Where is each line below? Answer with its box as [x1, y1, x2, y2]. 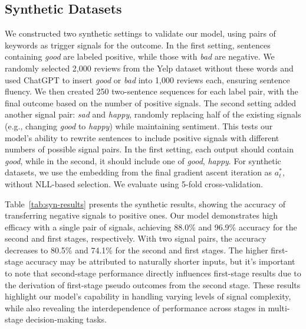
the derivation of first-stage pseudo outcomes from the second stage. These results [5, 278, 301, 291]
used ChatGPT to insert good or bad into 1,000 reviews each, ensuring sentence [5, 73, 290, 86]
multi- [268, 301, 290, 314]
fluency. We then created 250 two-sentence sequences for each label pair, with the [5, 85, 298, 97]
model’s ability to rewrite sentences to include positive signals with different [5, 131, 279, 144]
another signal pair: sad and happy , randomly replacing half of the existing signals [5, 108, 301, 120]
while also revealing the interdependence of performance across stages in [5, 301, 265, 314]
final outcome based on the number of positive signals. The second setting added [5, 96, 296, 109]
